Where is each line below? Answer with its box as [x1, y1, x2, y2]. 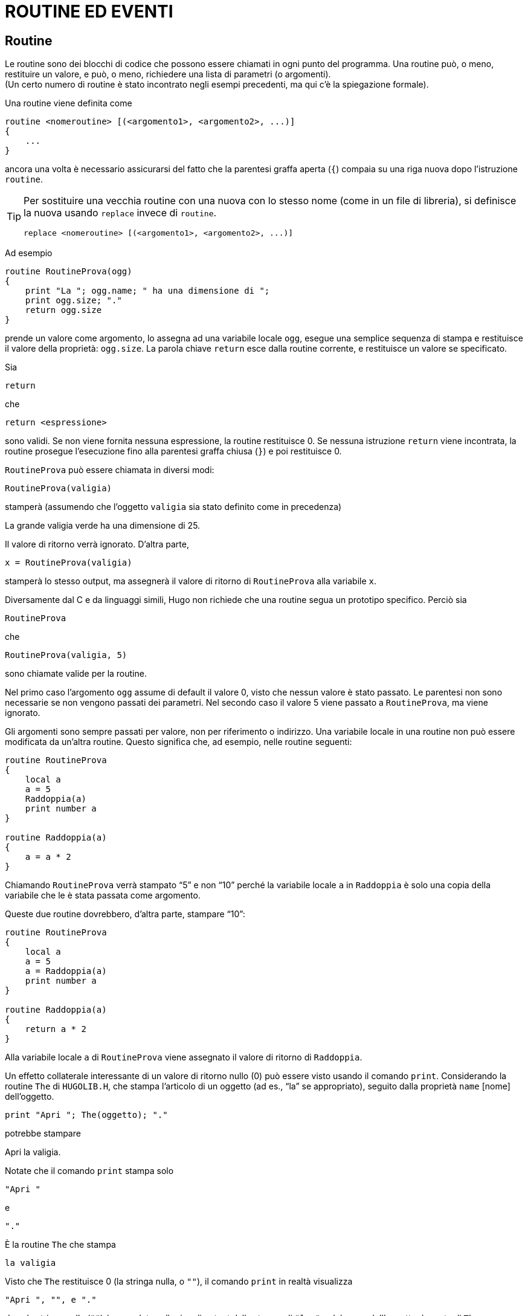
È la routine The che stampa [5, 1239, 116, 1250]
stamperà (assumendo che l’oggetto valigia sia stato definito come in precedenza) [5, 502, 342, 512]
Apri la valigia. [5, 1147, 61, 1158]
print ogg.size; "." [25, 295, 122, 306]
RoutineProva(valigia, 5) [5, 650, 127, 660]
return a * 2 [25, 1024, 86, 1034]
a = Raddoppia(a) [25, 966, 107, 976]
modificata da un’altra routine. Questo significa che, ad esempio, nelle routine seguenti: [5, 737, 352, 747]
